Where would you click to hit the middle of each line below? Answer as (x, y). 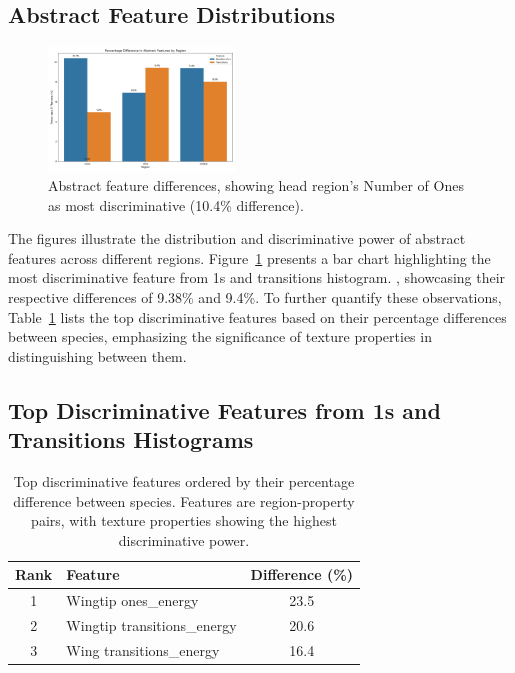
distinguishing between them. (97, 355)
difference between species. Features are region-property (184, 500)
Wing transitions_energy (143, 649)
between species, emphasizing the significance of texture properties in (220, 336)
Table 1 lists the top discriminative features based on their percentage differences (257, 316)
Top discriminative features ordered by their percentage (184, 480)
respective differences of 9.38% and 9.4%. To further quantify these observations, (255, 297)
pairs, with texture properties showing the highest (184, 520)
